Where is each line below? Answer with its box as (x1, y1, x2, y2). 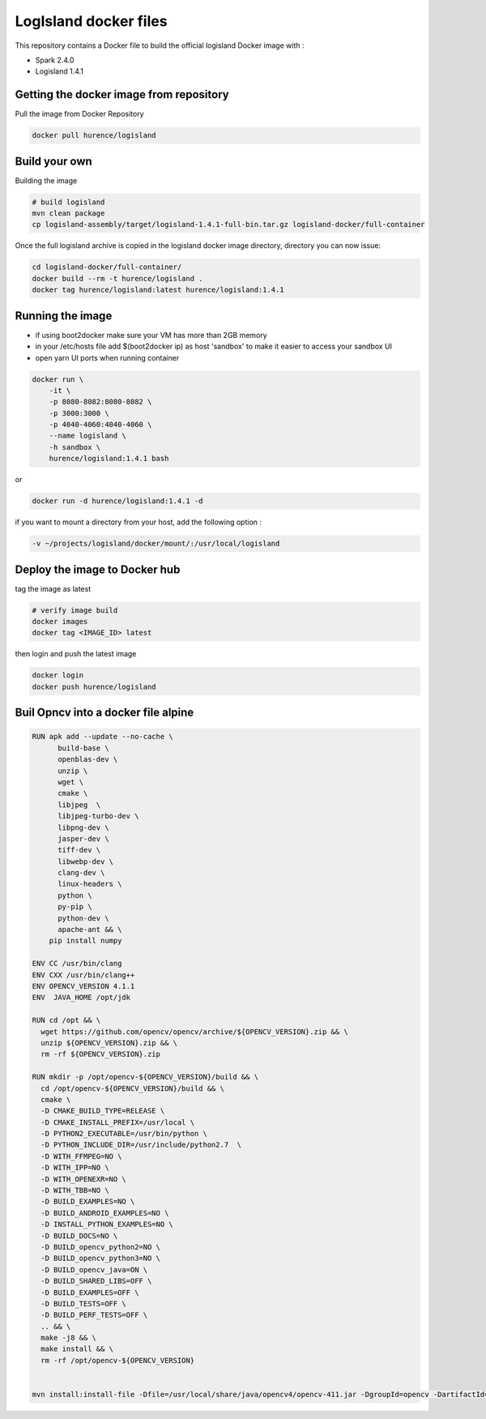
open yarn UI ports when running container (35, 353, 180, 362)
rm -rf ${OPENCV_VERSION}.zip (40, 1049, 161, 1059)
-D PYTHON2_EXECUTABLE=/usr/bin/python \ (40, 1129, 208, 1139)
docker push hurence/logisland (32, 682, 157, 691)
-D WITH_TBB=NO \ (40, 1186, 109, 1195)
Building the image (15, 175, 78, 186)
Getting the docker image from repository (15, 88, 230, 101)
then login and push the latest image (15, 649, 137, 659)
